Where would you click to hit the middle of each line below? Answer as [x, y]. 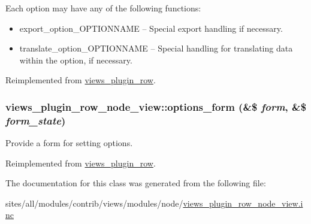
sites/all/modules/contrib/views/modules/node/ [94, 203]
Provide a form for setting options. [69, 143]
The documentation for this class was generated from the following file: [136, 183]
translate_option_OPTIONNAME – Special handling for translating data [156, 48]
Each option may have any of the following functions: [103, 8]
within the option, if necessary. [76, 60]
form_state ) [36, 120]
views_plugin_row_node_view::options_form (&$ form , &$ [156, 106]
